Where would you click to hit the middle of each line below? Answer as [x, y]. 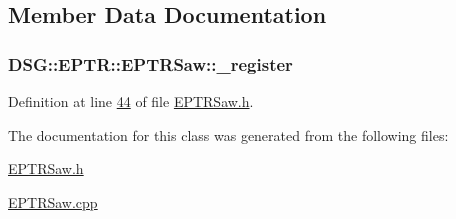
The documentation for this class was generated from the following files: [228, 134]
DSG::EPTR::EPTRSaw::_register [150, 63]
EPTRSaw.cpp [53, 201]
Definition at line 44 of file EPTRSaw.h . [131, 101]
